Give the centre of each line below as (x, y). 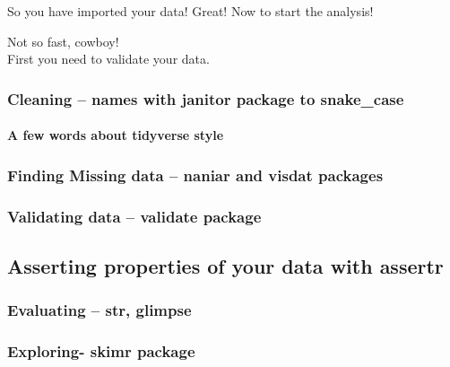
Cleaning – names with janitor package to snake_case (206, 98)
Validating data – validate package (134, 216)
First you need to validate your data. (108, 59)
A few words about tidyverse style (116, 135)
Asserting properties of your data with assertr (225, 265)
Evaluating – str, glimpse (100, 310)
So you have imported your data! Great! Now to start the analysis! (190, 11)
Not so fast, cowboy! (63, 41)
